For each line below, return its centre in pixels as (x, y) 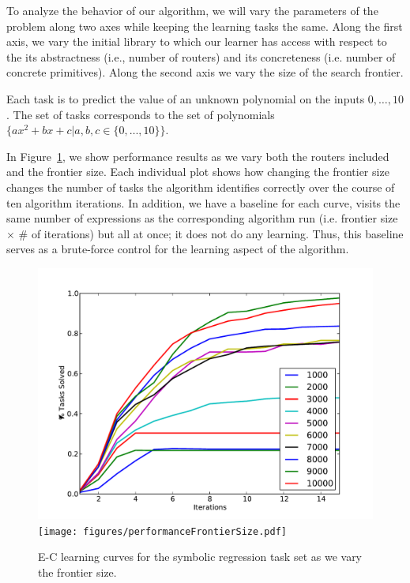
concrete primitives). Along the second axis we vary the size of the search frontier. (205, 72)
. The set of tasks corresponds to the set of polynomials (141, 114)
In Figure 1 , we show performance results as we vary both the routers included (198, 156)
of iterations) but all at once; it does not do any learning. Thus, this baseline (217, 233)
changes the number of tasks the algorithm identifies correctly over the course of (201, 187)
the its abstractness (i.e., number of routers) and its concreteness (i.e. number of (201, 56)
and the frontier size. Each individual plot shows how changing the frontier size (198, 172)
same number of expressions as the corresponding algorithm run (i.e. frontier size (202, 218)
